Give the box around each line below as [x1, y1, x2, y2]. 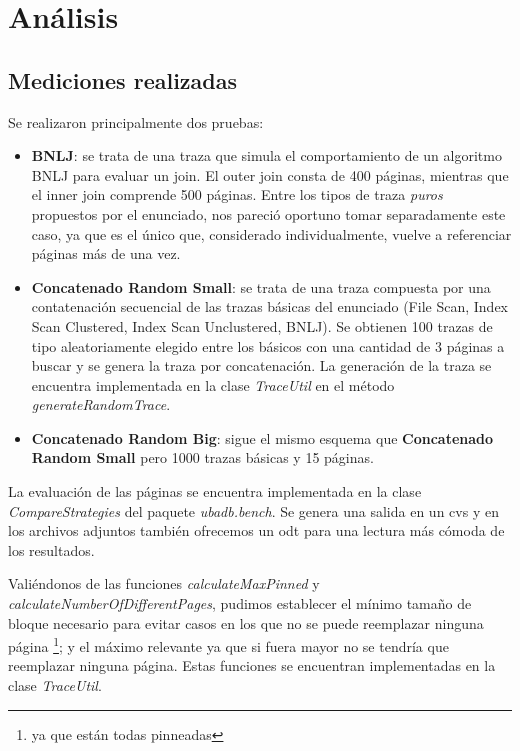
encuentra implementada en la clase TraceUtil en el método [31, 374, 395, 395]
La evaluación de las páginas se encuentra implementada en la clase [8, 481, 422, 502]
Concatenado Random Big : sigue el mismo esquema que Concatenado [31, 427, 494, 448]
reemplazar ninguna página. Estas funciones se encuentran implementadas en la [8, 655, 496, 676]
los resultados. [8, 539, 95, 560]
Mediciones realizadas [8, 64, 238, 95]
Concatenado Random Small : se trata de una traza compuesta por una [31, 276, 491, 297]
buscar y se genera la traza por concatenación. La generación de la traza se [31, 355, 492, 376]
